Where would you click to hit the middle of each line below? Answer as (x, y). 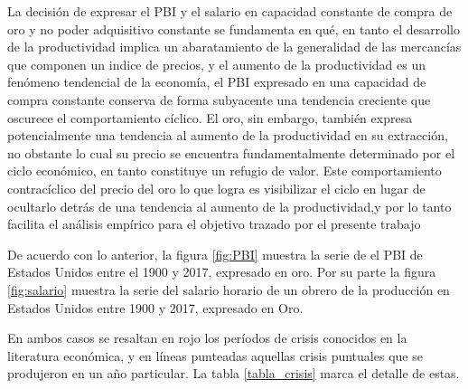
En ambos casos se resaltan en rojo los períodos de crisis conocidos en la (207, 338)
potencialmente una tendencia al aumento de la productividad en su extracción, (228, 135)
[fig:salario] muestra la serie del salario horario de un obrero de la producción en (229, 289)
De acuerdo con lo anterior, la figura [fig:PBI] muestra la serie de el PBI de (215, 254)
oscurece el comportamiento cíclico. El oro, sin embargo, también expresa (210, 117)
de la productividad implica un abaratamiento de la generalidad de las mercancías (234, 47)
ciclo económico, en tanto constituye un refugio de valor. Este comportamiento (225, 171)
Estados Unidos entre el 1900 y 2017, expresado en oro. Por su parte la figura (222, 272)
